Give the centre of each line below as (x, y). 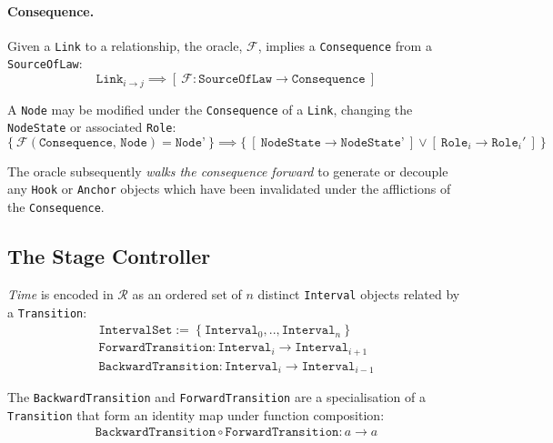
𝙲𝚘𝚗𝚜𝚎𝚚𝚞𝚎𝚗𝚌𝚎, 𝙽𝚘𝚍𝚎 (93, 142)
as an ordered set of (187, 293)
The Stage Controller (109, 256)
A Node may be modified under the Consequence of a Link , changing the (210, 109)
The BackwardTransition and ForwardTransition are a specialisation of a (216, 397)
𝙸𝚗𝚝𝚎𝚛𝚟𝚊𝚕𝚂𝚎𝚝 (136, 331)
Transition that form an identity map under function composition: (196, 414)
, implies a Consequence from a (345, 45)
